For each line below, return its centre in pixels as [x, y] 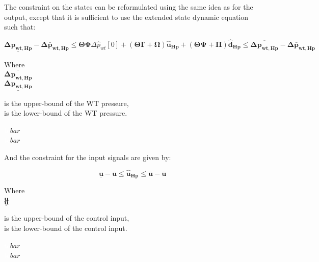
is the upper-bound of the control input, [67, 218]
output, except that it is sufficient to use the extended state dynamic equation [126, 17]
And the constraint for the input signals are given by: [88, 157]
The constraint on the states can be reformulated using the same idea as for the [129, 7]
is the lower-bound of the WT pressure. [66, 113]
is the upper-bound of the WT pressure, [67, 103]
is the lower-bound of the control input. [66, 228]
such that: [20, 27]
